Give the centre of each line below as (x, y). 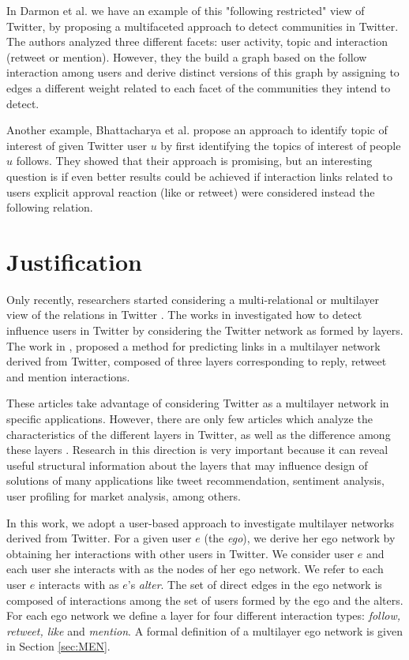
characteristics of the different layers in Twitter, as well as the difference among (199, 434)
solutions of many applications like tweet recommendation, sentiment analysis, (195, 480)
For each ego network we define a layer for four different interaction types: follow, (204, 615)
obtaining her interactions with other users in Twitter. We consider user (180, 553)
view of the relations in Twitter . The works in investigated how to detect (184, 315)
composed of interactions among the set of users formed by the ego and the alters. (205, 600)
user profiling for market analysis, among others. (124, 495)
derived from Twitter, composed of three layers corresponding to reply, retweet (197, 361)
